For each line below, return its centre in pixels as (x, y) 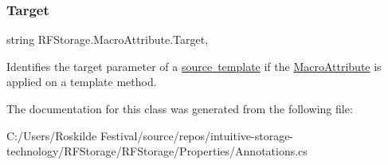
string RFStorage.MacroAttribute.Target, (108, 39)
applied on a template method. (82, 82)
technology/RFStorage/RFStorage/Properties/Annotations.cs (157, 151)
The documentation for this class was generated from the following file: (180, 108)
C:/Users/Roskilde (52, 135)
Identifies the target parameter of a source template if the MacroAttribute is (194, 66)
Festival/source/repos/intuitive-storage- (197, 135)
